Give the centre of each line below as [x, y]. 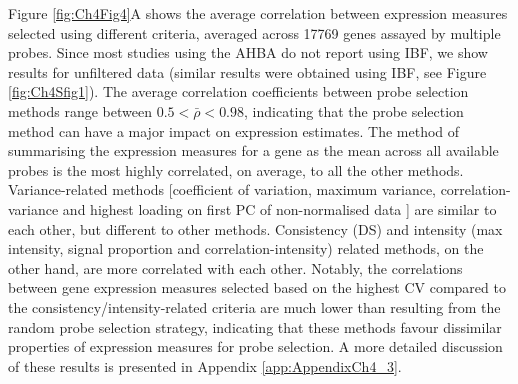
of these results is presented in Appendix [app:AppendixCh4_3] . [205, 365]
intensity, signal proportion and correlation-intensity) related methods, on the [246, 248]
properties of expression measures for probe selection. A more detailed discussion [255, 346]
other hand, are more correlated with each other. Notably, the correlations [235, 267]
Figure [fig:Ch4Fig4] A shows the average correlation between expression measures [258, 13]
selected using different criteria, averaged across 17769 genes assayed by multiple [254, 32]
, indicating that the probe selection [354, 110]
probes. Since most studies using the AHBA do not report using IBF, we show [248, 52]
